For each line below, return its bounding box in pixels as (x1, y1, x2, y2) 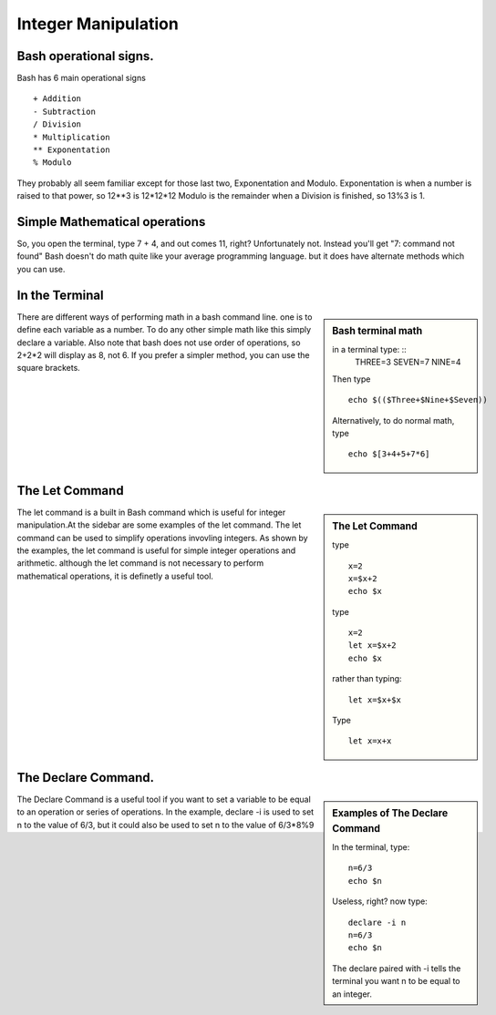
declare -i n (347, 917, 407, 928)
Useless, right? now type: (332, 896, 428, 907)
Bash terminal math (332, 324, 423, 337)
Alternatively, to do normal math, (332, 415, 455, 425)
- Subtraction (33, 106, 96, 117)
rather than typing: (332, 673, 402, 684)
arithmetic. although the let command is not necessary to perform (16, 558, 264, 569)
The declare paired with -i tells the (332, 962, 461, 974)
